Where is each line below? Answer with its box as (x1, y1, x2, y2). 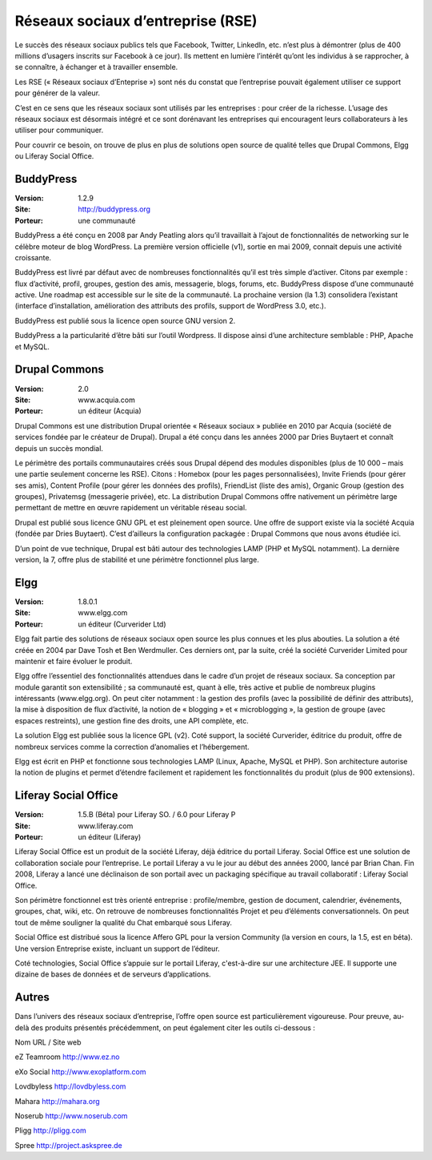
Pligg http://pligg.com (14, 1126, 87, 1135)
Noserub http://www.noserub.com (14, 1111, 128, 1121)
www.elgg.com (78, 608, 128, 618)
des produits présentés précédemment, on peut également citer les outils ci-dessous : (30, 1022, 316, 1033)
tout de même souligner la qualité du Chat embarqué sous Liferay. (14, 917, 232, 927)
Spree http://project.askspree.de (14, 1140, 123, 1150)
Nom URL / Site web (14, 1037, 82, 1047)
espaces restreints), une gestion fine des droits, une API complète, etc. (14, 715, 250, 725)
